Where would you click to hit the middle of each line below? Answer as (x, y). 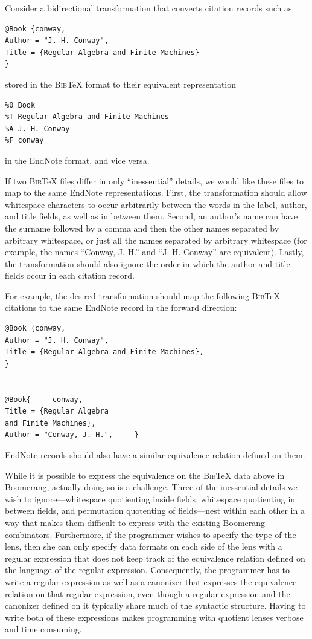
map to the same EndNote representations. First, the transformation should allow (156, 193)
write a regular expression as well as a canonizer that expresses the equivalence (151, 581)
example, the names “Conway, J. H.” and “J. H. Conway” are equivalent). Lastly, (154, 252)
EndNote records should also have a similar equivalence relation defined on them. (155, 455)
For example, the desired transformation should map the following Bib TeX (143, 295)
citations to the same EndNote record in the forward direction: (121, 307)
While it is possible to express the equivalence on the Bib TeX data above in (145, 475)
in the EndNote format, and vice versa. (77, 160)
